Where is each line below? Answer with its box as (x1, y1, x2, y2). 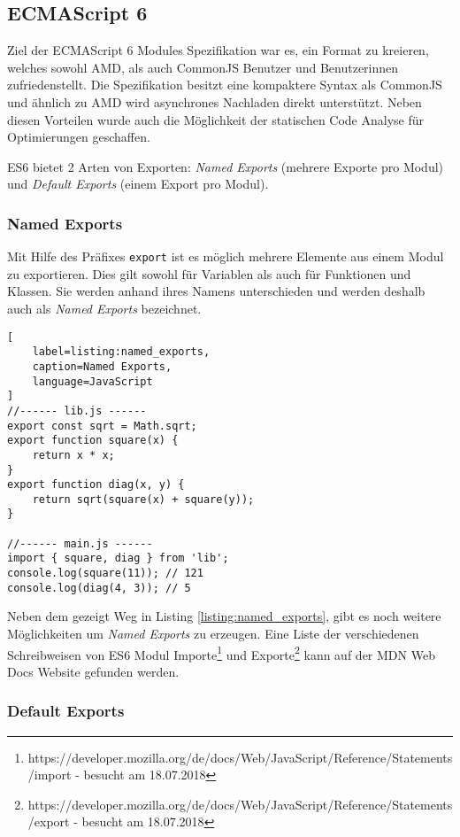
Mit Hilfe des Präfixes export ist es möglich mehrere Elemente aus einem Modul (7, 247, 444, 266)
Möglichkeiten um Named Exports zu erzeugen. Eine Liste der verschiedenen (7, 624, 419, 643)
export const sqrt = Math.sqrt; (7, 419, 197, 432)
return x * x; (32, 448, 115, 461)
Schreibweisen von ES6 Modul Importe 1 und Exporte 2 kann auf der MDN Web (7, 642, 435, 663)
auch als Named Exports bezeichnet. (7, 299, 202, 318)
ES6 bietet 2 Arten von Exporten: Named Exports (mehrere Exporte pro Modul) (7, 157, 444, 175)
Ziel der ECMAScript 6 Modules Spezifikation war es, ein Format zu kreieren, (7, 41, 429, 59)
